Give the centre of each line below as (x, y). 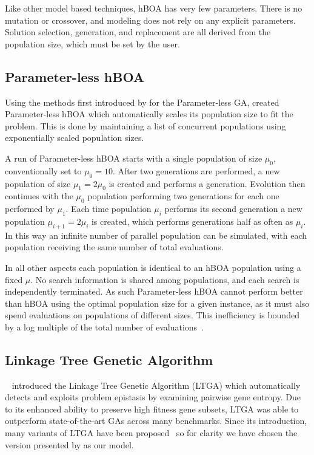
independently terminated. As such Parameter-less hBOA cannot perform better (154, 291)
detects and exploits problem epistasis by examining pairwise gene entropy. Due (153, 397)
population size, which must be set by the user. (92, 43)
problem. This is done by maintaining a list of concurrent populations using (145, 125)
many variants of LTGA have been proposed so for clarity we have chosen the (151, 433)
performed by (30, 209)
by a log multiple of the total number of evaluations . (104, 327)
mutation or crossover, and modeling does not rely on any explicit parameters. (150, 20)
